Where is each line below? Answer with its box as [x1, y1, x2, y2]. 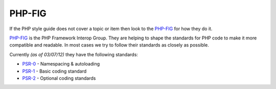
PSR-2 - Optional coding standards [22, 75, 96, 81]
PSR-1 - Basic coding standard [22, 68, 87, 74]
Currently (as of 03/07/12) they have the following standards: [9, 51, 138, 57]
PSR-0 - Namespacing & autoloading [22, 61, 100, 67]
